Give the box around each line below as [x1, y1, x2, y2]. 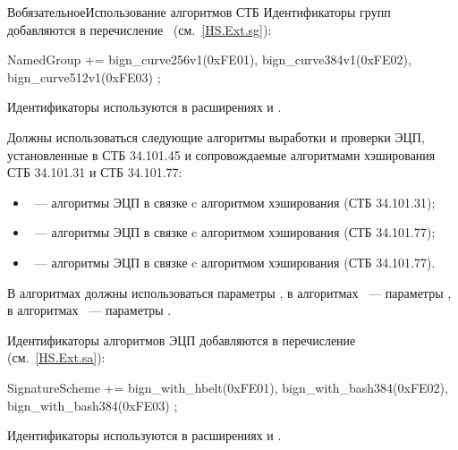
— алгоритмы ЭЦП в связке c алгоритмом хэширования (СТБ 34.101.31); [34, 192, 436, 211]
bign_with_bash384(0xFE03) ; [7, 395, 178, 414]
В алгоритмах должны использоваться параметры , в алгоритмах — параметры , [7, 283, 452, 301]
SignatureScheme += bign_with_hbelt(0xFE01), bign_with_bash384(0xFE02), [7, 378, 448, 396]
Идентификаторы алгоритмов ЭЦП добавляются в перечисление [7, 330, 356, 349]
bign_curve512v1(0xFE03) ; [7, 67, 161, 86]
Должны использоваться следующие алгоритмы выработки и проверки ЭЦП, [7, 127, 425, 146]
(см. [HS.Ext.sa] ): [7, 348, 106, 367]
